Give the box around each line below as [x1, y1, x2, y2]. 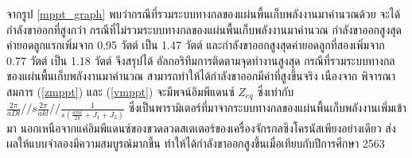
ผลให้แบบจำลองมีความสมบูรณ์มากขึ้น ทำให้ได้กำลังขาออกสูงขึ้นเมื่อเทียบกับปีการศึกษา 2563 [6, 135, 385, 152]
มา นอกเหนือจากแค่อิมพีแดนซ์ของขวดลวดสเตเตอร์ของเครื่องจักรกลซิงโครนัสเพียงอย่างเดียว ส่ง [6, 119, 396, 136]
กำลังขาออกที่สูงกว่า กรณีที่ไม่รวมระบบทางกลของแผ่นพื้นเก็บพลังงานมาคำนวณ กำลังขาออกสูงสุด [6, 21, 402, 37]
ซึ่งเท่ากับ [257, 83, 294, 99]
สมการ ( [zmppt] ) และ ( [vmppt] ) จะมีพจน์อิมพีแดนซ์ [6, 83, 235, 99]
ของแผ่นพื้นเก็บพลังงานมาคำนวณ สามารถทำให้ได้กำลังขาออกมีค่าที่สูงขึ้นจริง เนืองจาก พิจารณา [6, 67, 396, 84]
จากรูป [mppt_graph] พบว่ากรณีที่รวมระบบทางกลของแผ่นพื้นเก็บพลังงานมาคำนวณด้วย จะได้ [6, 6, 401, 21]
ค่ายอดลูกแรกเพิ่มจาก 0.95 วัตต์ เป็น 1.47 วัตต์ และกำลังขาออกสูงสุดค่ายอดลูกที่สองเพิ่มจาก [6, 37, 385, 53]
